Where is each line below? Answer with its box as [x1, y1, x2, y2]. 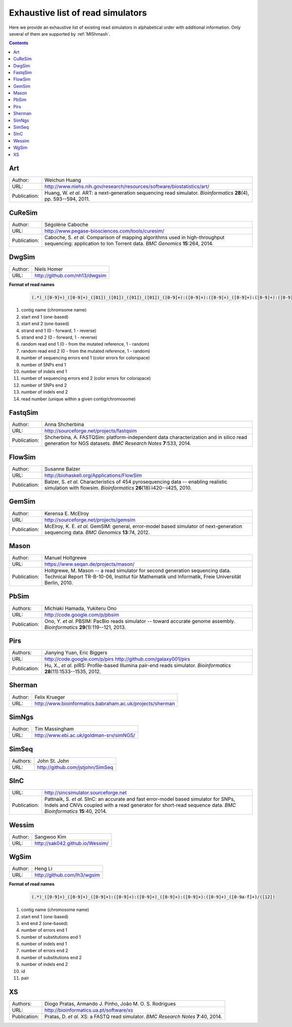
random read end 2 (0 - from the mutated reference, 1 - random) [21, 348, 150, 354]
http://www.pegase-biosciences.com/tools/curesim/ [44, 227, 164, 234]
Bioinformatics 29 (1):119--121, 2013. [44, 624, 126, 631]
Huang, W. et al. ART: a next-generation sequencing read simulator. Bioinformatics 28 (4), [44, 189, 249, 196]
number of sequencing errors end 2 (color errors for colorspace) [21, 375, 151, 381]
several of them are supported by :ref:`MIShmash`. [9, 31, 110, 37]
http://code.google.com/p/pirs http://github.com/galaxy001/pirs [44, 656, 190, 662]
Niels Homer [34, 266, 63, 272]
